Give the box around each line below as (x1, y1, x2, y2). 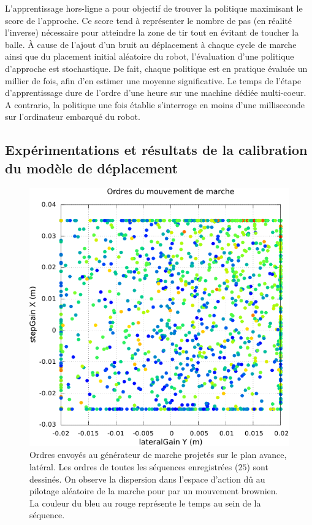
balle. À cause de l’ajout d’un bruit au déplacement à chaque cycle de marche (5, 37, 297, 50)
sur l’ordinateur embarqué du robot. (5, 110, 140, 123)
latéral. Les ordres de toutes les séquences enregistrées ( (29, 460, 238, 473)
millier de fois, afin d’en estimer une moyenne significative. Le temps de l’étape (5, 74, 302, 87)
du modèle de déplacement (5, 158, 178, 177)
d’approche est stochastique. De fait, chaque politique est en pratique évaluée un (5, 61, 308, 74)
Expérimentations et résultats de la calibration (5, 140, 308, 159)
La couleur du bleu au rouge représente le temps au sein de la (29, 496, 261, 509)
